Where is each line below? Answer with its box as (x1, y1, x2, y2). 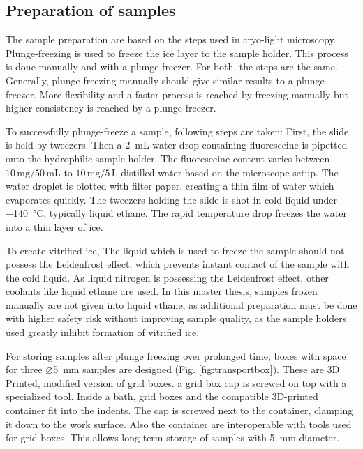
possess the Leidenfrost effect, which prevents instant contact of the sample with (6, 257, 350, 271)
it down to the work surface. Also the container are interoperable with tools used (6, 416, 352, 431)
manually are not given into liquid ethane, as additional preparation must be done (6, 297, 357, 312)
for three (6, 362, 43, 376)
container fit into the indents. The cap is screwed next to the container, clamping (6, 403, 353, 418)
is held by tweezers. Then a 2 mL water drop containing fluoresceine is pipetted (6, 137, 348, 152)
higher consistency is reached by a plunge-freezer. (6, 100, 216, 115)
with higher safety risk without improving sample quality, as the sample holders (6, 311, 347, 326)
